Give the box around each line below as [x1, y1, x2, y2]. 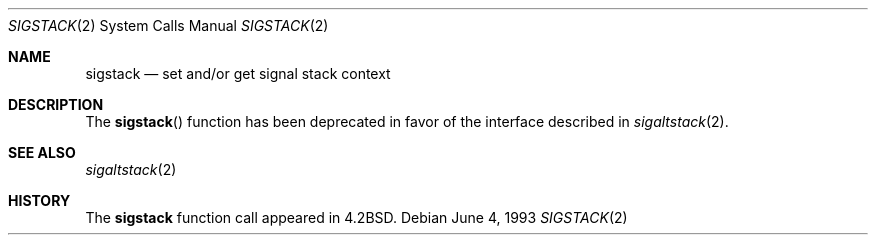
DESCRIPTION [8, 96, 104, 113]
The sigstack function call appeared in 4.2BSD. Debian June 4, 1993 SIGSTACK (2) [85, 209, 628, 226]
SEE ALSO [8, 144, 76, 161]
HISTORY [8, 192, 71, 209]
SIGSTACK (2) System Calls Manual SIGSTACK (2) [8, 17, 329, 34]
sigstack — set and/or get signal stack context [85, 65, 391, 82]
